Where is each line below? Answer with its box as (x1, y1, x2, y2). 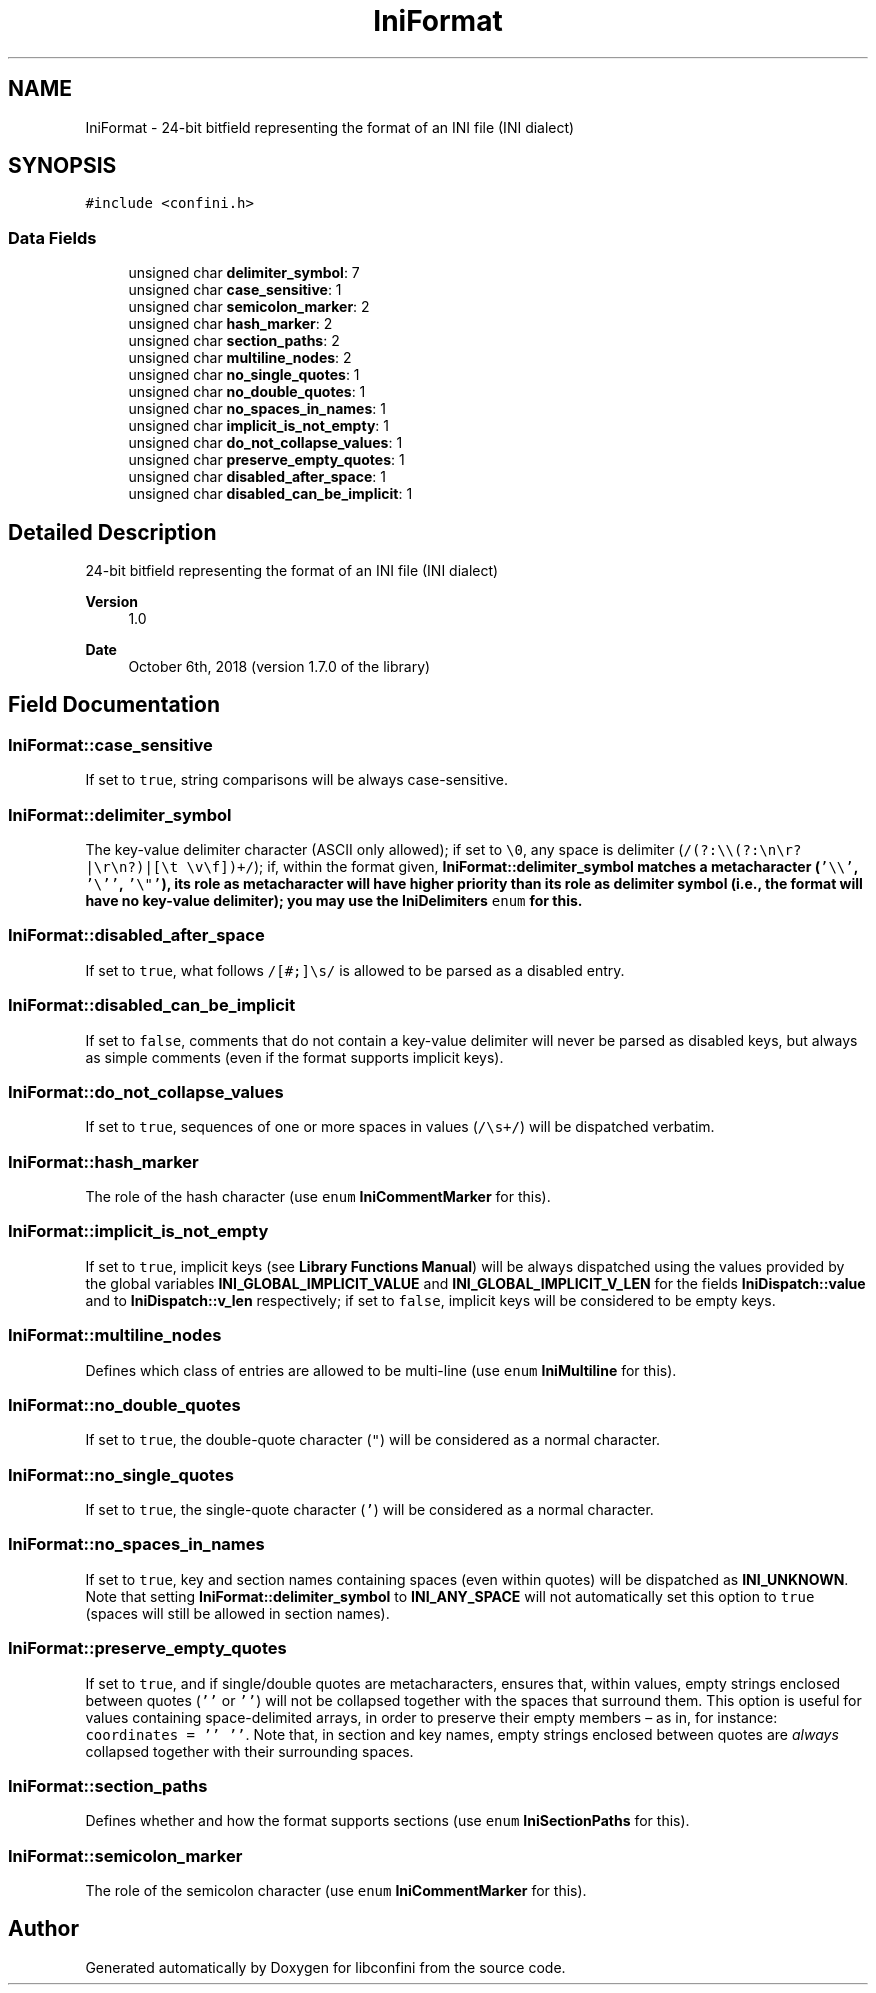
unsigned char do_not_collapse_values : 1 (128, 434, 403, 452)
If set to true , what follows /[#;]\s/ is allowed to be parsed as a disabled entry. (85, 961, 625, 979)
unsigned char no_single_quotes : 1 (128, 366, 360, 384)
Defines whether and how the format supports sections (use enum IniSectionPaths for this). (85, 1812, 690, 1830)
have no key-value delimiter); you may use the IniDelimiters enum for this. (85, 892, 583, 909)
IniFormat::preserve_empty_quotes (8, 1638, 287, 1659)
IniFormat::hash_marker (8, 1151, 199, 1172)
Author (8, 1916, 79, 1942)
